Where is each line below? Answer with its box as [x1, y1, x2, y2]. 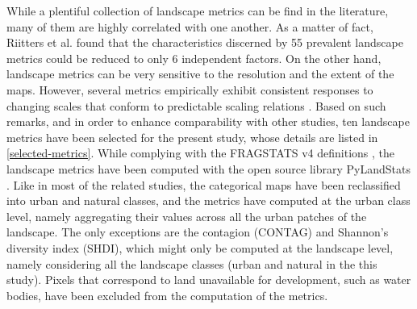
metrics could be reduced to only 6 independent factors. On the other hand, [6, 49, 382, 66]
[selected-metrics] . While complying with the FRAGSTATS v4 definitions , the [6, 144, 395, 161]
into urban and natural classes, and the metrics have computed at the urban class [6, 192, 411, 209]
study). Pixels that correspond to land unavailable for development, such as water [6, 271, 411, 288]
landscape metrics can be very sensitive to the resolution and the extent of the [6, 65, 394, 82]
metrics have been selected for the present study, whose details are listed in [6, 128, 378, 145]
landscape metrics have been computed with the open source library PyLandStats [6, 160, 411, 177]
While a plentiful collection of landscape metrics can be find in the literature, [6, 2, 389, 19]
